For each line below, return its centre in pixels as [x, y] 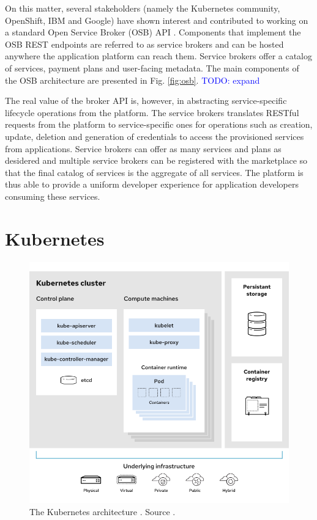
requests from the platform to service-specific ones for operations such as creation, [159, 124]
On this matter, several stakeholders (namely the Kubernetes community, [143, 8]
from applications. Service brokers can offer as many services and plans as [143, 148]
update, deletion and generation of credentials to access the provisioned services [155, 136]
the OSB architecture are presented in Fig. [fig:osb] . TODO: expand [132, 80]
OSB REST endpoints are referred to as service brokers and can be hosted [144, 44]
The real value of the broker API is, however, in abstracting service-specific [146, 101]
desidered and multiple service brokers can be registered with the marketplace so [156, 160]
